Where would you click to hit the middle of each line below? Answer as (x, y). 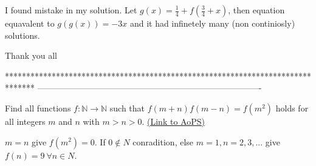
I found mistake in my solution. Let (71, 10)
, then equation (256, 10)
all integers (25, 121)
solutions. (22, 35)
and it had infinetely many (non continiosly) (212, 23)
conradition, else (163, 141)
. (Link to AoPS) (173, 121)
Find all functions (38, 108)
